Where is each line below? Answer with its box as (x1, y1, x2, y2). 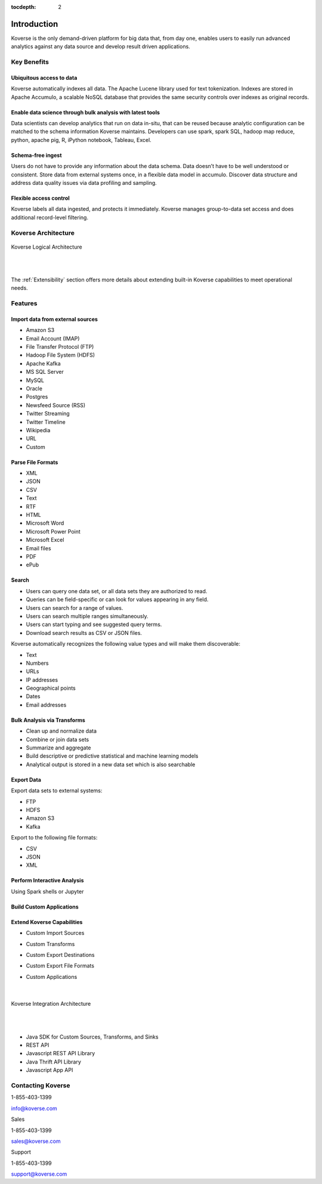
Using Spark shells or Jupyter (11, 888, 84, 895)
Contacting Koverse (11, 1081, 71, 1089)
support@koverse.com (11, 1170, 67, 1177)
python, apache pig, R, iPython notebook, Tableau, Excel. (11, 136, 151, 143)
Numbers (26, 659, 49, 667)
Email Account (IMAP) (26, 334, 80, 342)
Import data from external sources (11, 315, 98, 323)
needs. (11, 284, 28, 292)
